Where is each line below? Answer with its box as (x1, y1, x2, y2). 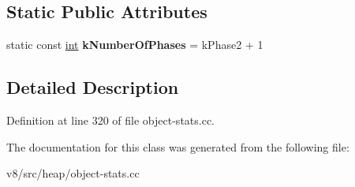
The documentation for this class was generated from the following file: (6, 138, 349, 155)
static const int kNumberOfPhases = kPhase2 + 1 (6, 36, 263, 53)
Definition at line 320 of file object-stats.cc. (6, 112, 215, 128)
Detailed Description (6, 75, 179, 99)
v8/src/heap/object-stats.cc (6, 165, 140, 181)
